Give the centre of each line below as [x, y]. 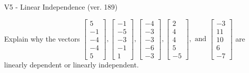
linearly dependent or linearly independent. [71, 64]
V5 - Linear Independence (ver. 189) [61, 7]
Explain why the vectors [42, 38]
